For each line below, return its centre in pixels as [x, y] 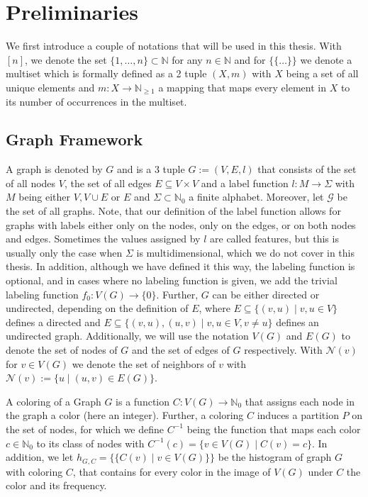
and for [250, 59]
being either [45, 197]
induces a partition [298, 415]
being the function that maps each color [274, 429]
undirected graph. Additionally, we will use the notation [127, 336]
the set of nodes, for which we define [85, 429]
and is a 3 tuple [151, 169]
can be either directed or [266, 294]
